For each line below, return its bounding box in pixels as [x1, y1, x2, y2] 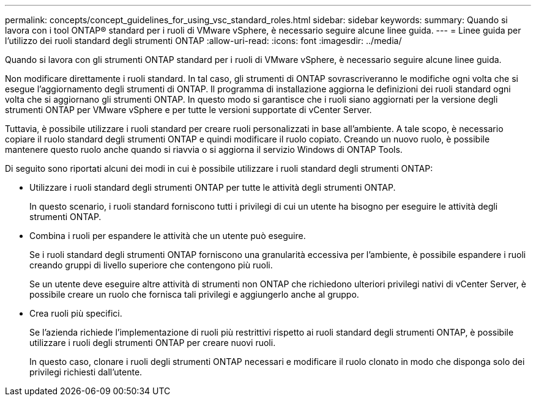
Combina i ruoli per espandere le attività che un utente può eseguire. [29, 230, 306, 241]
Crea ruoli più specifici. [29, 308, 122, 318]
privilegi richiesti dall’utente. [29, 367, 143, 377]
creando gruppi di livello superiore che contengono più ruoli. [29, 260, 273, 270]
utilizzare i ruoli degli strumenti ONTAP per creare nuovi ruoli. [29, 337, 276, 348]
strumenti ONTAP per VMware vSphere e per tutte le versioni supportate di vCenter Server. [5, 105, 372, 115]
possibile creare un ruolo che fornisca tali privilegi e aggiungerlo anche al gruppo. [29, 289, 359, 300]
